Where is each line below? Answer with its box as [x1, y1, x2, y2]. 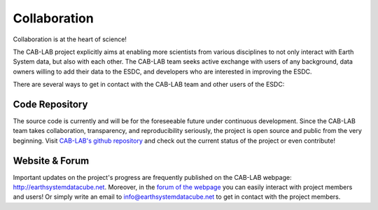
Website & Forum [13, 155, 90, 167]
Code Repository [13, 98, 88, 110]
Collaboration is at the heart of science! [13, 35, 127, 43]
